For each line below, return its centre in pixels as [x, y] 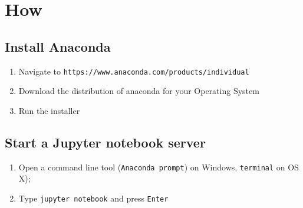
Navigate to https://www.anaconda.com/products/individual [134, 71]
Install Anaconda [58, 46]
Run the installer [49, 110]
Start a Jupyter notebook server [105, 142]
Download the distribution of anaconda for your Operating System [139, 91]
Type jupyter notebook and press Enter [93, 198]
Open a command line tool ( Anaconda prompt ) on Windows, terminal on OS [159, 167]
